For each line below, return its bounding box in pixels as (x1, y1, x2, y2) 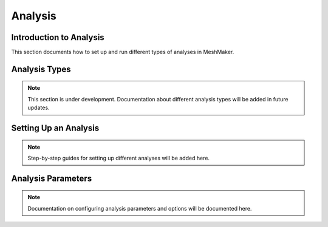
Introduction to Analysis (11, 32, 104, 42)
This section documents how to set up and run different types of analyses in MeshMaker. (11, 49, 234, 56)
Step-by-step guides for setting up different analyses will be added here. (27, 155, 210, 162)
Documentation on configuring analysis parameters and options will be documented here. (27, 205, 252, 212)
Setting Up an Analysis (11, 123, 100, 134)
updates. (27, 104, 50, 112)
